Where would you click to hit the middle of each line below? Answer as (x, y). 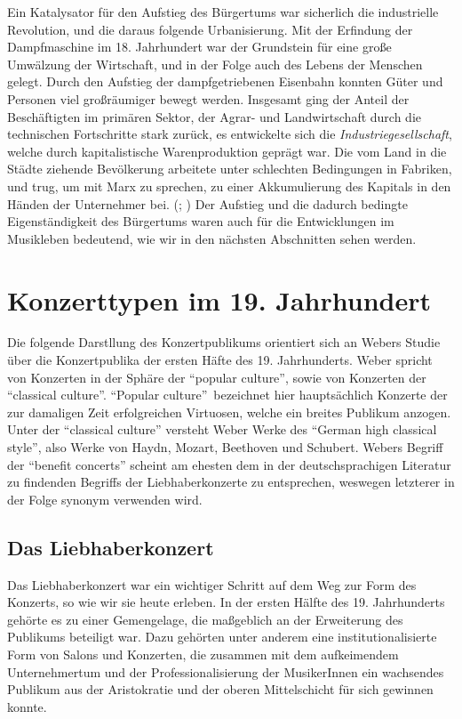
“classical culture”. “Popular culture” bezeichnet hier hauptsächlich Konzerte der (227, 395)
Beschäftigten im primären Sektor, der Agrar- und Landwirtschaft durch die (215, 116)
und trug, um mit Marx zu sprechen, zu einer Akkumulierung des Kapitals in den (229, 186)
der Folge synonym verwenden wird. (105, 499)
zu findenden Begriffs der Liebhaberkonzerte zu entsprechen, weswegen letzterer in (231, 482)
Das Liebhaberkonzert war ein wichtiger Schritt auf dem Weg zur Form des (212, 584)
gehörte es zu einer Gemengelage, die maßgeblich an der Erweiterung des (205, 619)
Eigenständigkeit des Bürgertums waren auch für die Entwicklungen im (201, 221)
